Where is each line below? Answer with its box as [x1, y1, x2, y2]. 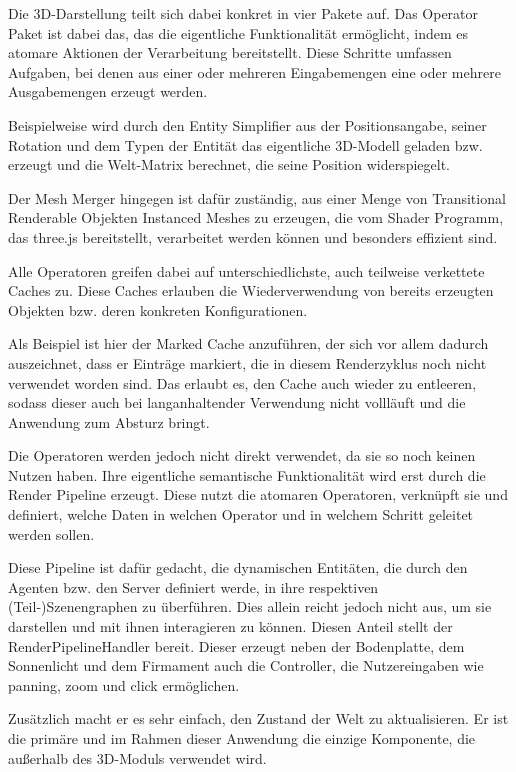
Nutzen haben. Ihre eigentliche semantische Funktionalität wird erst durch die [8, 464, 486, 485]
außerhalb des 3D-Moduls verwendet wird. [8, 747, 267, 768]
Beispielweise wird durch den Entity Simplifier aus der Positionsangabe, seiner [8, 114, 487, 135]
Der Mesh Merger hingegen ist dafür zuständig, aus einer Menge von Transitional [8, 187, 506, 208]
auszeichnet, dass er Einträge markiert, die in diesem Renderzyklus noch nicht [8, 352, 487, 373]
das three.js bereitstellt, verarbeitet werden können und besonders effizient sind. [8, 226, 498, 247]
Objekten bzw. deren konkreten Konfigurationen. [8, 299, 308, 320]
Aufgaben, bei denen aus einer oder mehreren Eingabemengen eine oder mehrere [8, 61, 501, 82]
